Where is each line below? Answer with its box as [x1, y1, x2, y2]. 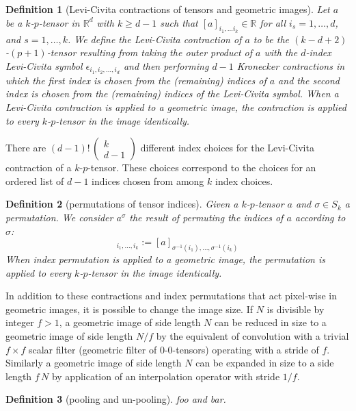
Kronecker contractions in [236, 58, 345, 73]
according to [295, 210, 346, 224]
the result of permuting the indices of [129, 210, 284, 224]
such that [160, 15, 198, 29]
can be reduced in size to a [215, 315, 327, 329]
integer [5, 315, 34, 329]
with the [264, 45, 298, 60]
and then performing [123, 58, 209, 73]
